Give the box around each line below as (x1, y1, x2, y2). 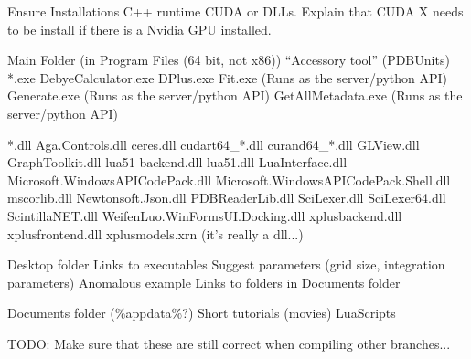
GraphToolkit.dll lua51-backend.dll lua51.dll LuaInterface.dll (7, 153, 348, 172)
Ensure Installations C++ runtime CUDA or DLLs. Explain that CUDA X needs (7, 2, 464, 20)
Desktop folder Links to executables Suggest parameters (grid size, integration (7, 255, 445, 274)
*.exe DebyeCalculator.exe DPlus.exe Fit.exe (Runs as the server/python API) (7, 68, 448, 87)
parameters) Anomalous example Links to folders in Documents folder (7, 272, 401, 291)
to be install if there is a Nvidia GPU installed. (7, 19, 272, 38)
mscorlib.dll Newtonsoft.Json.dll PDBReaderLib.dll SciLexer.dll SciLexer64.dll (7, 188, 446, 207)
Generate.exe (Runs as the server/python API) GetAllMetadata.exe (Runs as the (7, 86, 463, 105)
